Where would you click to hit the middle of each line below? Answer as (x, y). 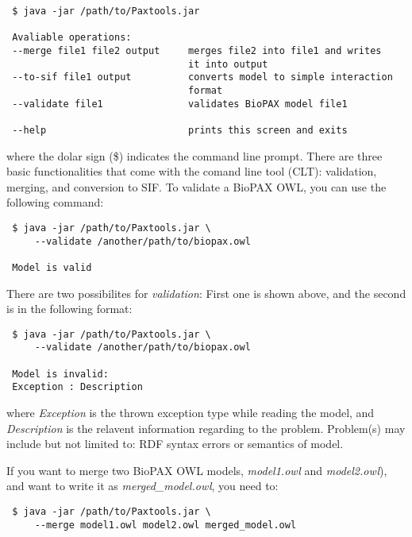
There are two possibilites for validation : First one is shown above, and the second (206, 293)
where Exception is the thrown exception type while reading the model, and (191, 413)
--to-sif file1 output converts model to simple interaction (202, 77)
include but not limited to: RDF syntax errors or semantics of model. (175, 444)
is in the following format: (69, 309)
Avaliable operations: (72, 38)
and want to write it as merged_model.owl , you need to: (142, 486)
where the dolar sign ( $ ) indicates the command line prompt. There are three (194, 155)
